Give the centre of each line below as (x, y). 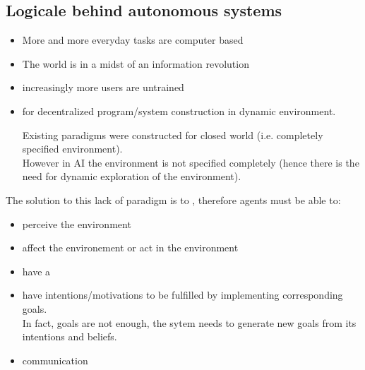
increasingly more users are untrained (103, 87)
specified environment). (72, 149)
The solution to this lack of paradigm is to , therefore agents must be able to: (173, 199)
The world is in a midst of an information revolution (136, 63)
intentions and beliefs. (70, 336)
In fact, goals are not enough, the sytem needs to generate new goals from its (189, 322)
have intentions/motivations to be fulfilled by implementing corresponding (182, 295)
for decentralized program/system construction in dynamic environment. (179, 111)
